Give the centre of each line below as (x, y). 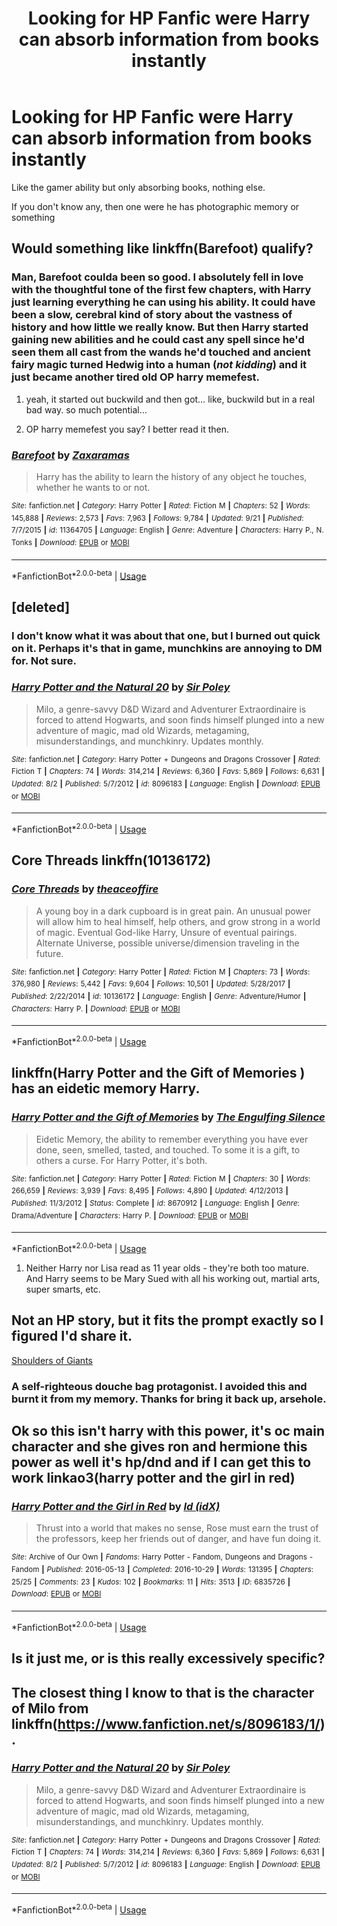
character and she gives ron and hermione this (159, 1447)
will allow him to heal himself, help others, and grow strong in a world (178, 921)
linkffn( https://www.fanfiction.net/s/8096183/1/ (166, 1723)
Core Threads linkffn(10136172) (111, 860)
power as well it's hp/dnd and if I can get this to (161, 1462)
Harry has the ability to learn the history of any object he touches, (171, 476)
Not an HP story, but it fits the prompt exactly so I (167, 1320)
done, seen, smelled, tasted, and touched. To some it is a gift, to (168, 1149)
